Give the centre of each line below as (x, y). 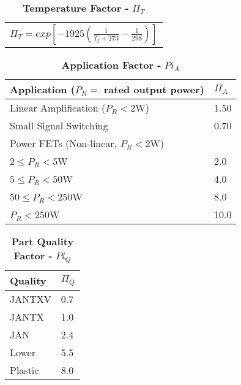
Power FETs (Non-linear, (64, 143)
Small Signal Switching (59, 125)
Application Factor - (111, 65)
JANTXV (31, 299)
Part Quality (43, 241)
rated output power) (154, 89)
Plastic (24, 370)
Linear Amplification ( (58, 108)
